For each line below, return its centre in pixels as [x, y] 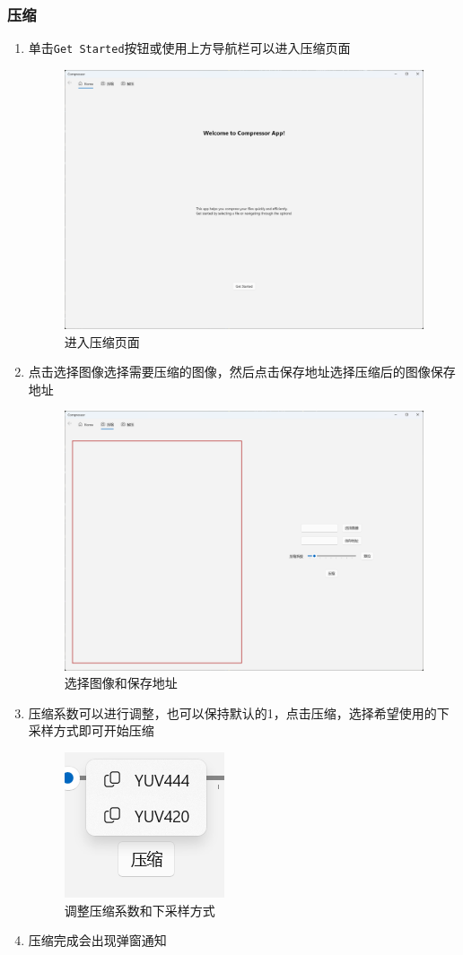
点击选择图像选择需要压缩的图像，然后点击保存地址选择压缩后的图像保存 [242, 372]
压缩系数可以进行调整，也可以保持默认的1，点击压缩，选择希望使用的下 [239, 712]
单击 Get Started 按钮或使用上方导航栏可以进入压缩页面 [189, 48]
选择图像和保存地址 [121, 683]
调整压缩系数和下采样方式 [140, 910]
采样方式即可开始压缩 [91, 730]
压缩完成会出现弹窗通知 [97, 940]
